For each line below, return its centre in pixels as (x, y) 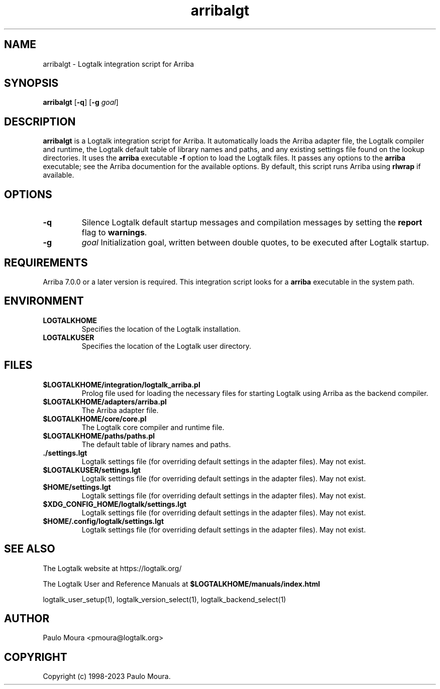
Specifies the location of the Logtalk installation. (161, 329)
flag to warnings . (114, 233)
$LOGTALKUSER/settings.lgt (92, 470)
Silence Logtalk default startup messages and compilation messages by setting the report (252, 223)
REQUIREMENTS (46, 262)
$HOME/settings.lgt (77, 487)
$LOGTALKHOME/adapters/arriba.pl (105, 401)
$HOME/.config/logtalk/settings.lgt (103, 521)
